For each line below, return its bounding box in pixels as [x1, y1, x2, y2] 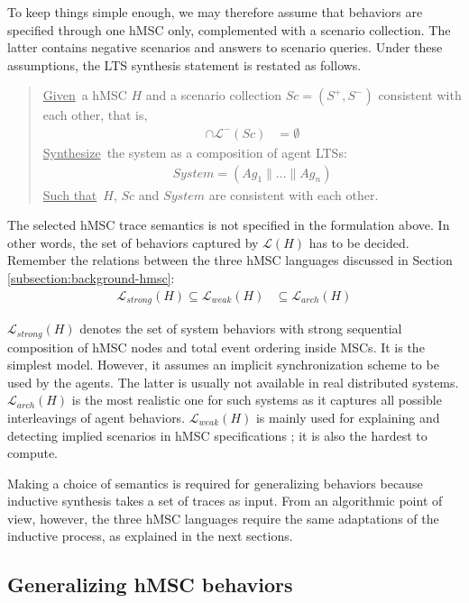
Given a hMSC [42, 86, 127, 105]
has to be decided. [308, 233, 409, 251]
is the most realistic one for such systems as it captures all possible [71, 390, 442, 409]
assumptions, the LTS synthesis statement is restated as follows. [7, 55, 362, 74]
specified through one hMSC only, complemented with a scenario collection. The [7, 20, 451, 39]
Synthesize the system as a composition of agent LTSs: [42, 143, 347, 161]
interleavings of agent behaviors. [7, 407, 186, 426]
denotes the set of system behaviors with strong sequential [79, 319, 402, 338]
